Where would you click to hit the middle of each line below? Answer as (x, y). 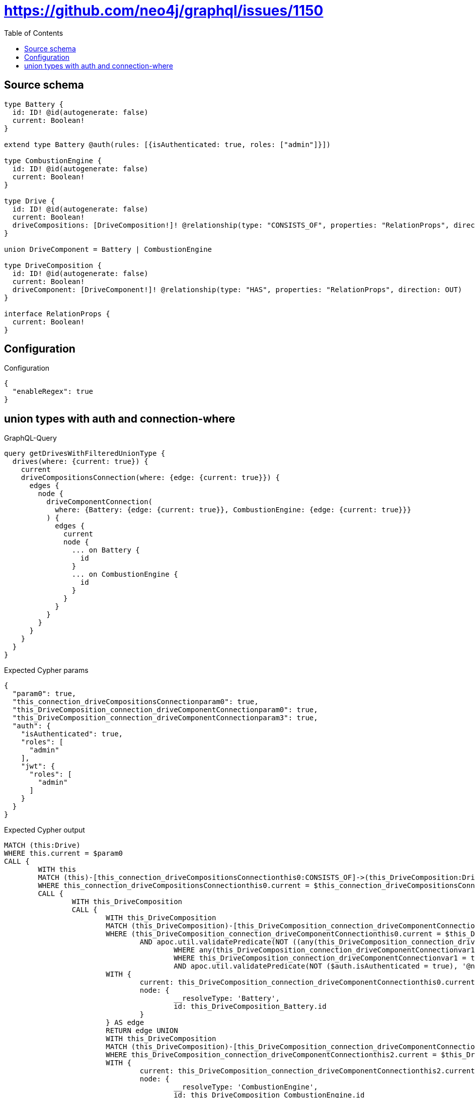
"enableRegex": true (53, 392)
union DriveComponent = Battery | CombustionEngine (108, 249)
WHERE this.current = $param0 (64, 853)
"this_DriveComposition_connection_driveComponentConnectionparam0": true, (165, 710)
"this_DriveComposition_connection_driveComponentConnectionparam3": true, (165, 718)
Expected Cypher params (46, 670)
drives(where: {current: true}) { (80, 462)
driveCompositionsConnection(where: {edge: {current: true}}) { (150, 478)
